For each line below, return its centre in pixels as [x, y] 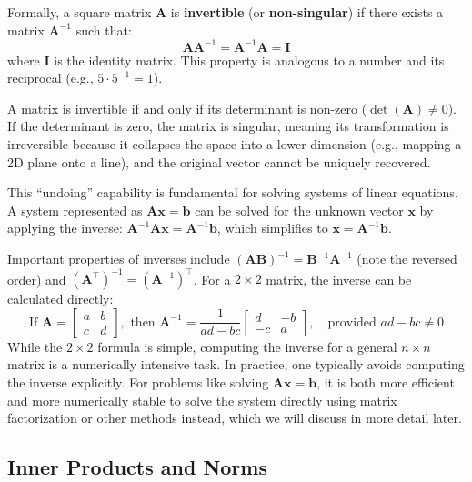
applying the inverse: [65, 228]
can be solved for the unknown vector [299, 210]
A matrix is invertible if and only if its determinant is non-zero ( [187, 108]
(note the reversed [407, 259]
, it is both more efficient [386, 382]
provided [352, 322]
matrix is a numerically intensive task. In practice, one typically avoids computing [236, 364]
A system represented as [75, 210]
